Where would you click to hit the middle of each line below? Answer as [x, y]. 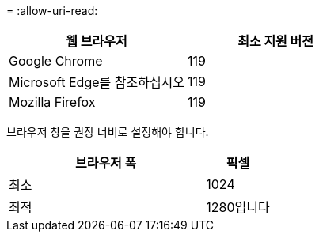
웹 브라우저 [97, 41]
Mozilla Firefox [52, 102]
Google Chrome [56, 61]
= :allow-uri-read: [52, 11]
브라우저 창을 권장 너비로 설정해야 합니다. [108, 132]
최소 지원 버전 [276, 41]
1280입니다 [238, 207]
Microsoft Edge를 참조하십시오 [97, 82]
